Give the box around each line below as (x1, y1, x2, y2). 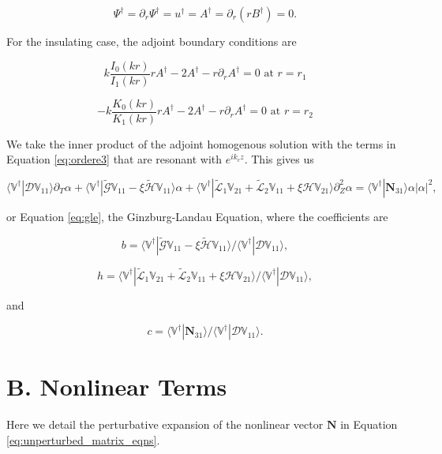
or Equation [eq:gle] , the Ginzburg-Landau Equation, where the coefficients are (6, 208, 388, 224)
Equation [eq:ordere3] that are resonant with (6, 151, 223, 167)
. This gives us (244, 151, 314, 167)
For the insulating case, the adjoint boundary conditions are (6, 33, 297, 49)
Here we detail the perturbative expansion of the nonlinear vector (6, 416, 324, 433)
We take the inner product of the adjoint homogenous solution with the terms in (6, 135, 396, 152)
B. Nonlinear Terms (6, 370, 227, 403)
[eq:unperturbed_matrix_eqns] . (6, 431, 160, 448)
